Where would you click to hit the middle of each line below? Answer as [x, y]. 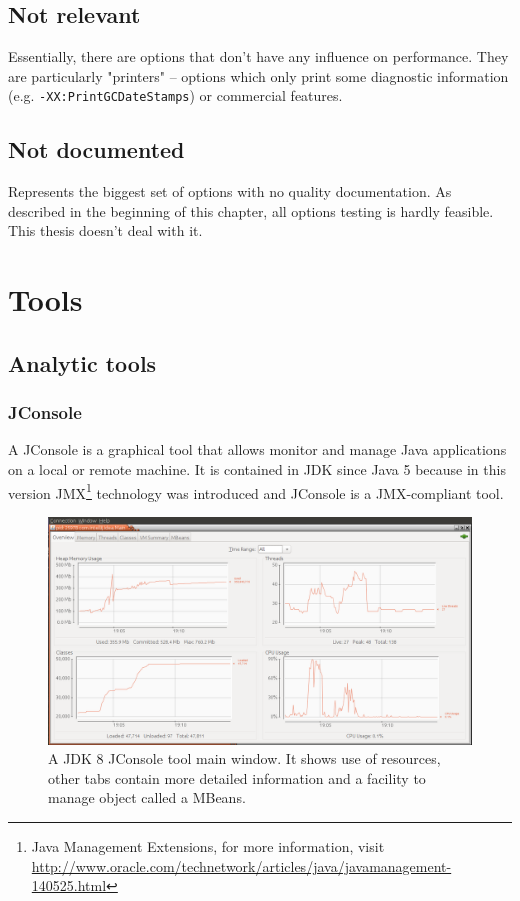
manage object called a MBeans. [147, 797]
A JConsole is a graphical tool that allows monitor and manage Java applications [257, 449]
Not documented [96, 149]
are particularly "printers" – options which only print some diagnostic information [258, 75]
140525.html [69, 885]
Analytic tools [82, 362]
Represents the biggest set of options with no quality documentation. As [230, 191]
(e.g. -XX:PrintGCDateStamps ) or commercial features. [175, 95]
